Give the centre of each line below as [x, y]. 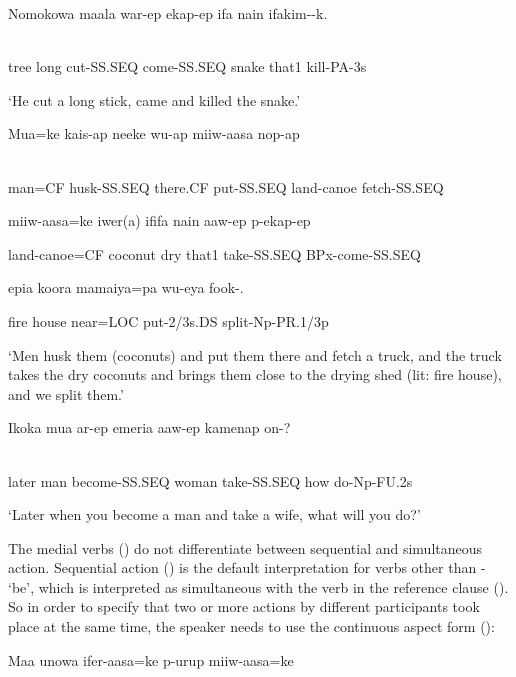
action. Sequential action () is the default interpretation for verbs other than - [247, 567]
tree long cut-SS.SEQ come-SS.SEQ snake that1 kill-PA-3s [187, 66]
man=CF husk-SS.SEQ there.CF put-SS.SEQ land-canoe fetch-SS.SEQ [226, 186]
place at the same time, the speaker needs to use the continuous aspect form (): [251, 626]
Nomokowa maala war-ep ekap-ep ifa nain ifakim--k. [168, 13]
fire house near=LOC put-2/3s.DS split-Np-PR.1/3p [168, 320]
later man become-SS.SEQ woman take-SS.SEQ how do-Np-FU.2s [210, 480]
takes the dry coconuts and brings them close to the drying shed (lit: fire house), [255, 374]
